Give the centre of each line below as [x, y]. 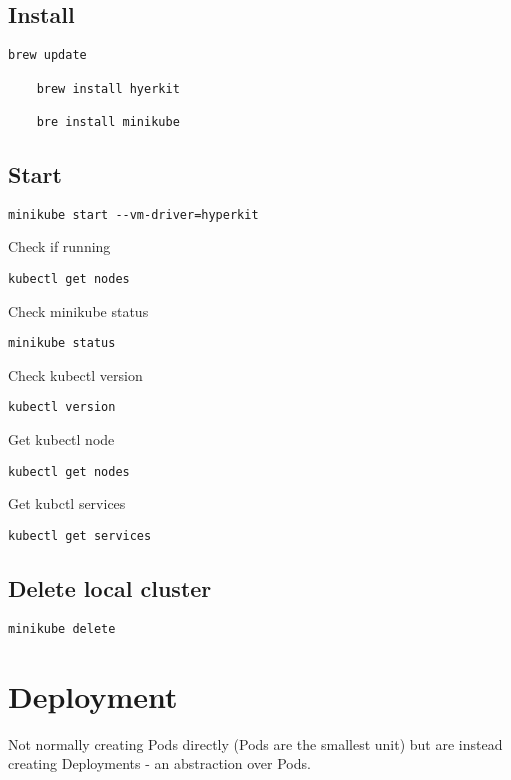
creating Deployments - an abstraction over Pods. [159, 763]
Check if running [59, 246]
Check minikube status [78, 310]
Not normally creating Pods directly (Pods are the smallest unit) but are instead [255, 743]
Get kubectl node [61, 439]
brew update [47, 55]
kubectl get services [80, 535]
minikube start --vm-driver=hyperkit [133, 214]
